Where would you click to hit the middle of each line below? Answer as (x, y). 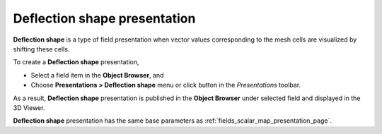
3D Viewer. (29, 108)
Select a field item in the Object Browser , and (97, 75)
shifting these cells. (41, 49)
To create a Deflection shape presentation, (76, 62)
